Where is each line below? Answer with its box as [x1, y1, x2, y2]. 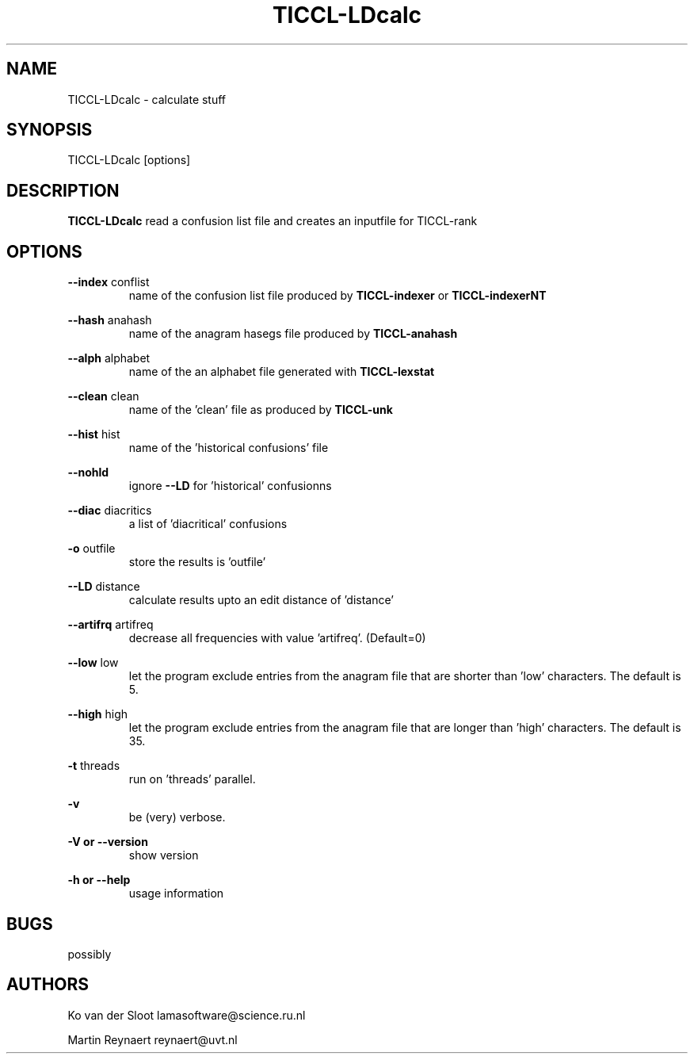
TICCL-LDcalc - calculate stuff [67, 92, 227, 106]
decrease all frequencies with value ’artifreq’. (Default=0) [128, 631, 426, 645]
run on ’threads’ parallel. [128, 772, 256, 786]
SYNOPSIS [6, 120, 93, 140]
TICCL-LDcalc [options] [67, 153, 191, 167]
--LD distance [67, 580, 140, 594]
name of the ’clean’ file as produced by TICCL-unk [128, 403, 393, 417]
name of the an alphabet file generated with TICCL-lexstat [128, 365, 435, 379]
